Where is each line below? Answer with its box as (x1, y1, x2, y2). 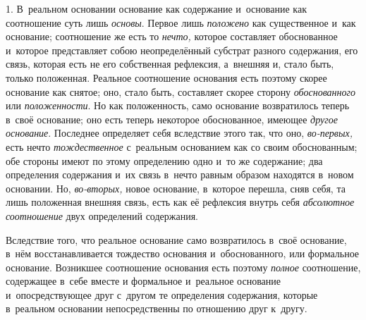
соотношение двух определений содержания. (6, 208, 199, 223)
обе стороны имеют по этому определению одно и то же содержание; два (6, 153, 323, 168)
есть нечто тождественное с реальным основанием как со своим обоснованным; (6, 139, 358, 154)
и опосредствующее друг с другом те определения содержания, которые (6, 287, 318, 302)
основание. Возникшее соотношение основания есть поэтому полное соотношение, (6, 259, 361, 274)
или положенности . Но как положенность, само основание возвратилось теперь (6, 98, 350, 113)
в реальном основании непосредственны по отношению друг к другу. (6, 301, 307, 316)
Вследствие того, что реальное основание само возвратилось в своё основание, (6, 232, 347, 247)
